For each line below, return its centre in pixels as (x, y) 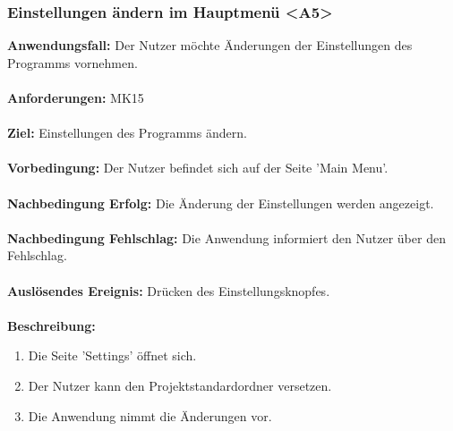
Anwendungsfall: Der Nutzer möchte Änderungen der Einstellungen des (210, 45)
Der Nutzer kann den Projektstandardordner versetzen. (180, 385)
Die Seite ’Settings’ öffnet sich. (112, 355)
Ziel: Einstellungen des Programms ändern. (127, 133)
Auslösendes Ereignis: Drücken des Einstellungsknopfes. (169, 290)
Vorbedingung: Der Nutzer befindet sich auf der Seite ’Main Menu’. (198, 168)
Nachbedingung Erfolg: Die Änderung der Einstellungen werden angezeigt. (221, 203)
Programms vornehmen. (73, 62)
